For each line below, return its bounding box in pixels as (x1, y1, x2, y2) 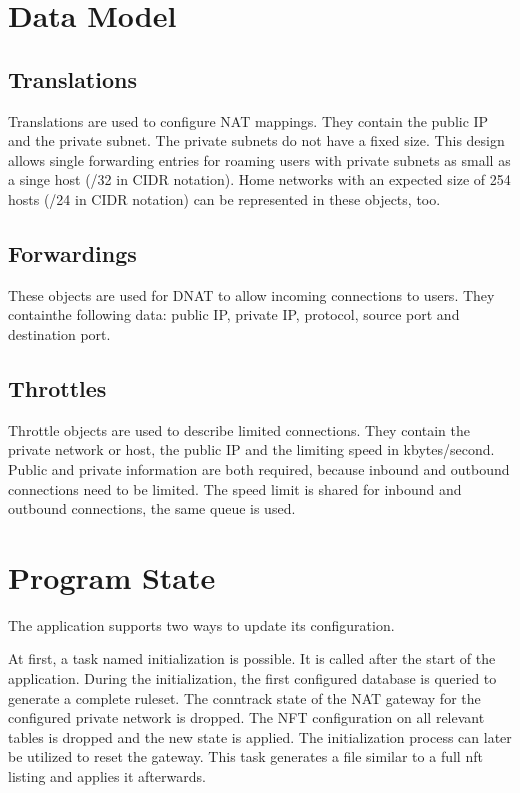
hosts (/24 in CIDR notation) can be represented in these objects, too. (8, 188, 441, 209)
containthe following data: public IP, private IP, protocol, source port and (8, 304, 460, 325)
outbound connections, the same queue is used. (8, 498, 296, 519)
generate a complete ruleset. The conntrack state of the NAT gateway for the (8, 687, 481, 708)
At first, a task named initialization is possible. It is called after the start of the (8, 648, 496, 669)
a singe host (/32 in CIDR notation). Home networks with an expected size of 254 (8, 169, 511, 190)
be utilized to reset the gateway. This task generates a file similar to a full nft (8, 746, 483, 767)
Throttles (8, 372, 107, 403)
